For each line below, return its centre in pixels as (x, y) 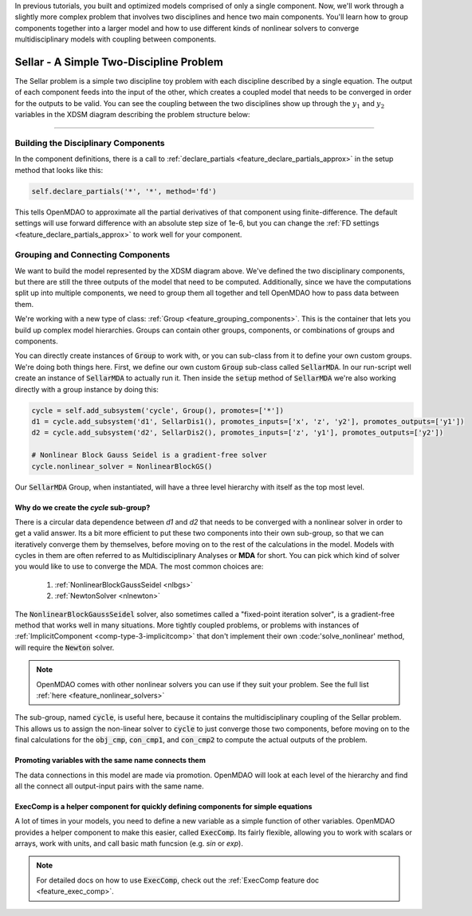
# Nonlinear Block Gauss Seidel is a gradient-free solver (149, 455)
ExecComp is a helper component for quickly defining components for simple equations (163, 806)
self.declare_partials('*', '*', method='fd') (124, 191)
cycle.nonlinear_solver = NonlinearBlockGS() (122, 466)
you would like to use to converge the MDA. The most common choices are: (139, 567)
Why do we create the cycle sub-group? (83, 507)
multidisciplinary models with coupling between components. (116, 39)
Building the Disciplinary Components (90, 143)
